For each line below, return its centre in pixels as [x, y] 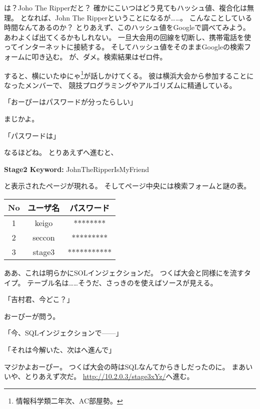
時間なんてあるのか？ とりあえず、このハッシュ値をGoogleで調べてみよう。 [127, 27]
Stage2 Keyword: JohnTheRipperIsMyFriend [76, 169]
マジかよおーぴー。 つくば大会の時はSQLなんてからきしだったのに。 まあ [125, 366]
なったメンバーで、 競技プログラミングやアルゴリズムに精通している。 [120, 85]
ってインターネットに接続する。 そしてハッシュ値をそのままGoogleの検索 [124, 47]
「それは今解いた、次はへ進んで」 [60, 349]
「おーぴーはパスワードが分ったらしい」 [70, 102]
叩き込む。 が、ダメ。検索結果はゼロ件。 [99, 56]
